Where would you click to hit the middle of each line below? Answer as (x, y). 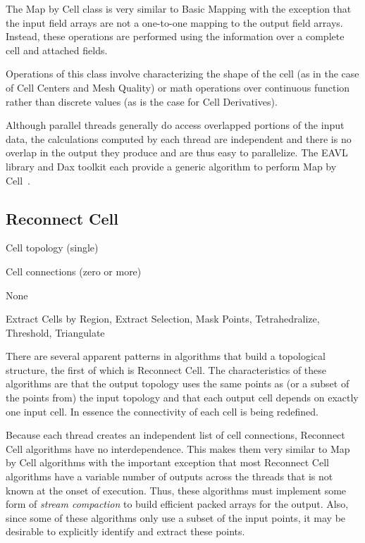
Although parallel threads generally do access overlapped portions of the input (175, 125)
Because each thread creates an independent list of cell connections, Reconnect (175, 435)
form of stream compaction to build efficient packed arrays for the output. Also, (177, 504)
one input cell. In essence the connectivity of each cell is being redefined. (162, 411)
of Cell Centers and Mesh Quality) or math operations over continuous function (178, 87)
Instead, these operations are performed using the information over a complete (175, 36)
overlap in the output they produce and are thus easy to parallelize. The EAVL (177, 152)
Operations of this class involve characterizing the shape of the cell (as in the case (182, 74)
